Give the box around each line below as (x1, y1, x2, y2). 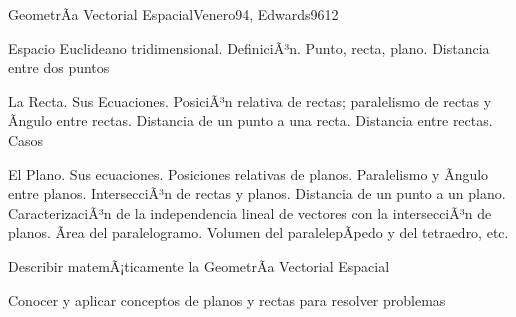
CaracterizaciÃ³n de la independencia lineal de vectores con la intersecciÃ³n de (8, 202, 492, 223)
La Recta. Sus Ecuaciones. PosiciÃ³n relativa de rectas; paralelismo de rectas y (8, 90, 492, 111)
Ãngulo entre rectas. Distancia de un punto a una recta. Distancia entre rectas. (8, 110, 493, 131)
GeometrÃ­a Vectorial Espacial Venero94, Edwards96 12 (8, 4, 339, 24)
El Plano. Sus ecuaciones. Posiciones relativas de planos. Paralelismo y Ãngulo (8, 163, 489, 184)
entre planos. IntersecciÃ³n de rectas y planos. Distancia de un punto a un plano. (8, 183, 506, 204)
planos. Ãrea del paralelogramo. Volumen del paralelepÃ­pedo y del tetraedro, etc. (8, 222, 509, 243)
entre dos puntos (8, 57, 110, 78)
